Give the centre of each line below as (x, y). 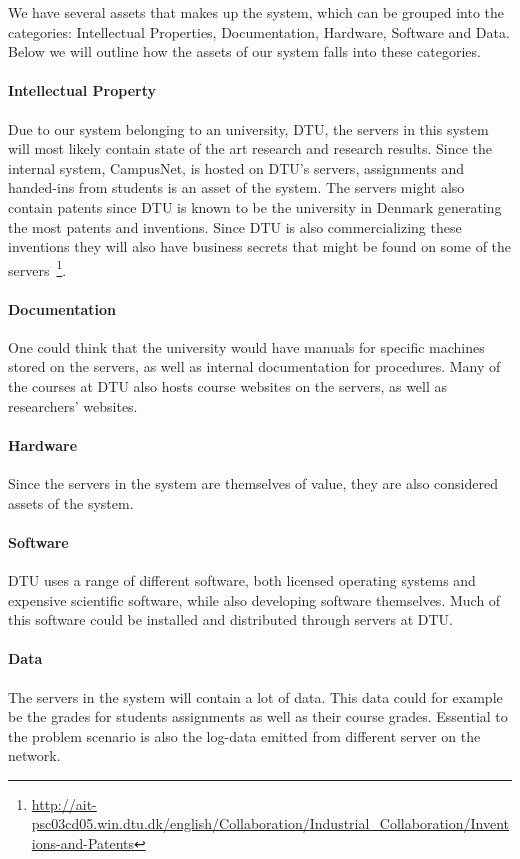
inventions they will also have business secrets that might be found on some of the (260, 246)
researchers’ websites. (73, 405)
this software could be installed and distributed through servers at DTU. (230, 619)
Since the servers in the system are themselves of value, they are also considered (253, 482)
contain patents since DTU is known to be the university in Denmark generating (255, 206)
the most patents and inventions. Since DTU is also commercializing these (235, 226)
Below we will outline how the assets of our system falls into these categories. (244, 51)
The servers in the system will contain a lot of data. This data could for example (255, 696)
